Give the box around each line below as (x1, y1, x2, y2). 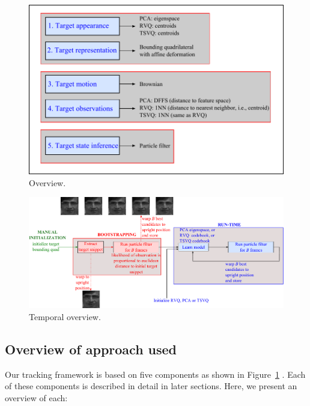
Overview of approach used (5, 340, 177, 359)
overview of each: (5, 392, 68, 404)
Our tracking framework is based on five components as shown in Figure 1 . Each (5, 368, 306, 380)
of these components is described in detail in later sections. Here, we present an (5, 380, 297, 392)
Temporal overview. (29, 311, 101, 323)
